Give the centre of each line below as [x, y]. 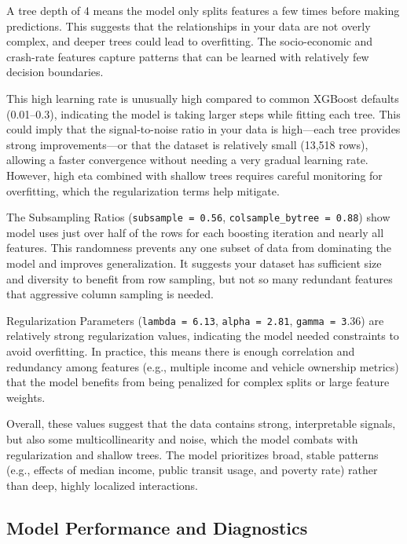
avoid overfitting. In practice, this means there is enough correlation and [181, 351]
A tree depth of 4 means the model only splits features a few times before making [203, 10]
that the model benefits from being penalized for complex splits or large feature [198, 382]
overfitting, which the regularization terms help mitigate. [143, 190]
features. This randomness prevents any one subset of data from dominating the [199, 248]
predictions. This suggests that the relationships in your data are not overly [189, 26]
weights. [26, 397]
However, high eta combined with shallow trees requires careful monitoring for [194, 175]
